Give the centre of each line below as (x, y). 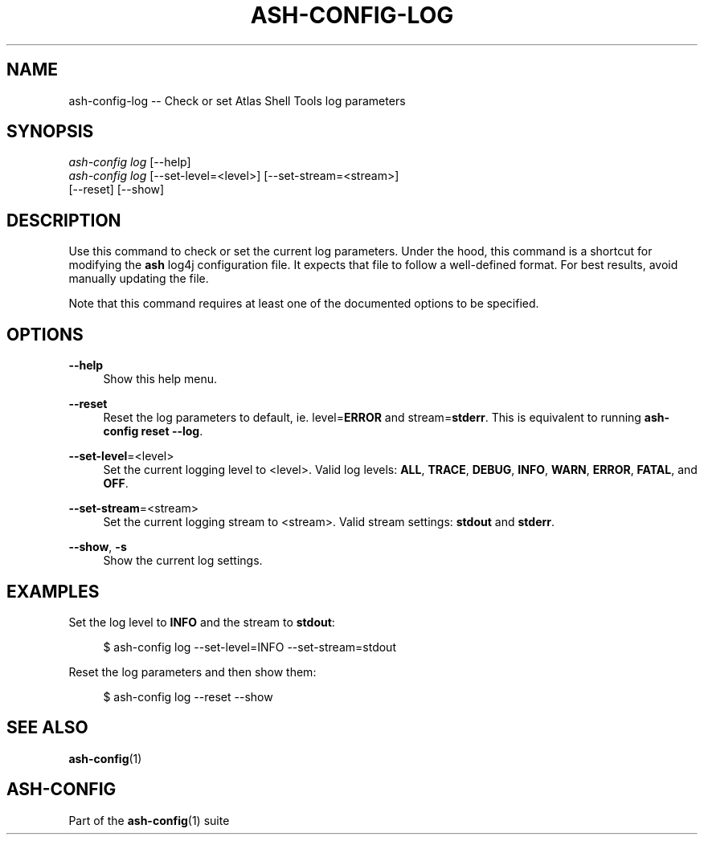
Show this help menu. (160, 379)
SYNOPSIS (50, 132)
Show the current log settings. (183, 561)
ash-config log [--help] (130, 162)
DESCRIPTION (64, 220)
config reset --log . (153, 431)
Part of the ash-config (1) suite (149, 820)
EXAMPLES (53, 591)
